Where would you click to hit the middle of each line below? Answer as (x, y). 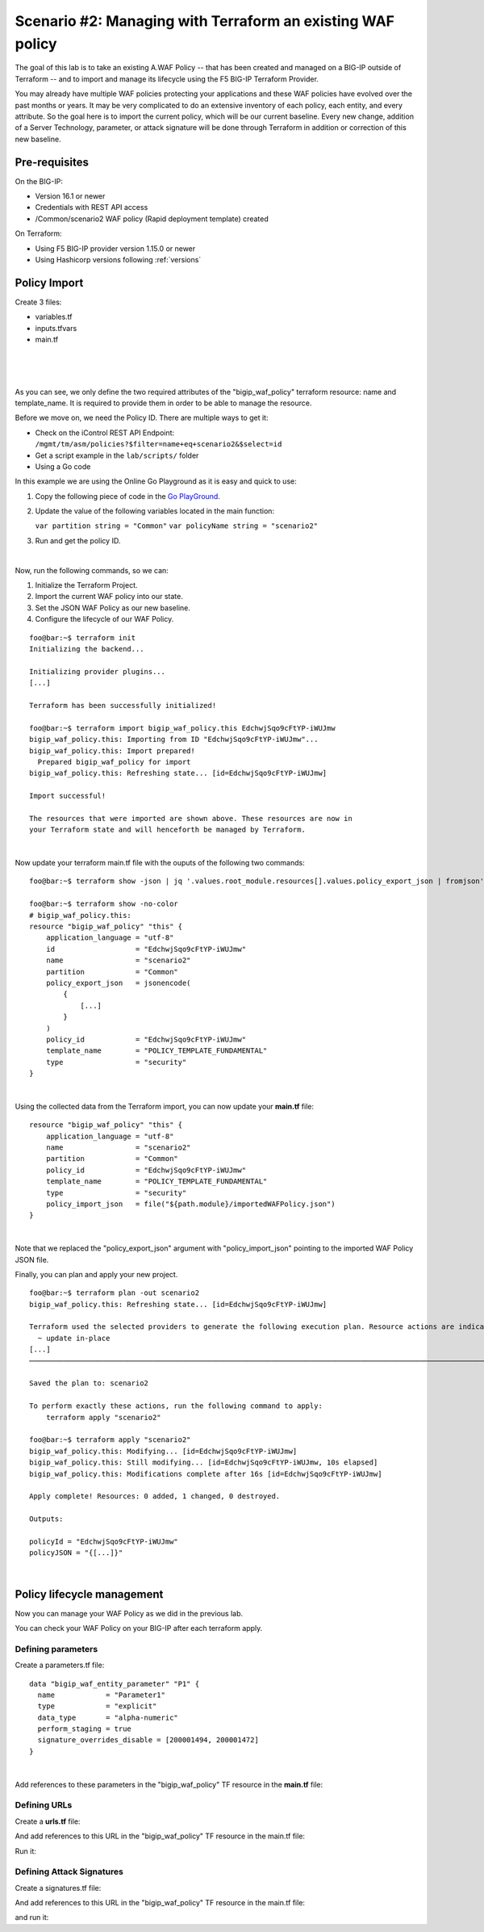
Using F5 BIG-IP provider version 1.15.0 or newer (115, 248)
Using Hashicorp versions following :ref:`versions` (118, 259)
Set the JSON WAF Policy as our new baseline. (113, 608)
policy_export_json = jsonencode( (118, 983)
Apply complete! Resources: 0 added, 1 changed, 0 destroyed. (155, 1496)
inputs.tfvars (56, 328)
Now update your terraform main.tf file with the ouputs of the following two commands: (160, 863)
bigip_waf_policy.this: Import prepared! (112, 750)
